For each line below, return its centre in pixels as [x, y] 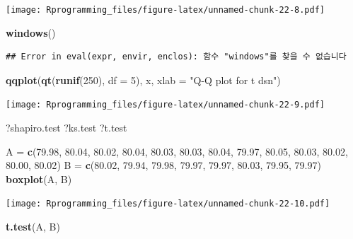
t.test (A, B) [33, 227]
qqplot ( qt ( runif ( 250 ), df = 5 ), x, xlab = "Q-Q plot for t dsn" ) [143, 80]
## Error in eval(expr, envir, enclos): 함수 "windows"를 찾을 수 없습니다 [176, 57]
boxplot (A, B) [39, 179]
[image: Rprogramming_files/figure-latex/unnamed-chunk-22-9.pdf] [166, 105]
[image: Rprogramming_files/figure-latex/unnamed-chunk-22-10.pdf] [168, 204]
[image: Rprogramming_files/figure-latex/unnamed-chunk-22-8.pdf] [166, 10]
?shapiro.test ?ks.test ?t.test [66, 128]
